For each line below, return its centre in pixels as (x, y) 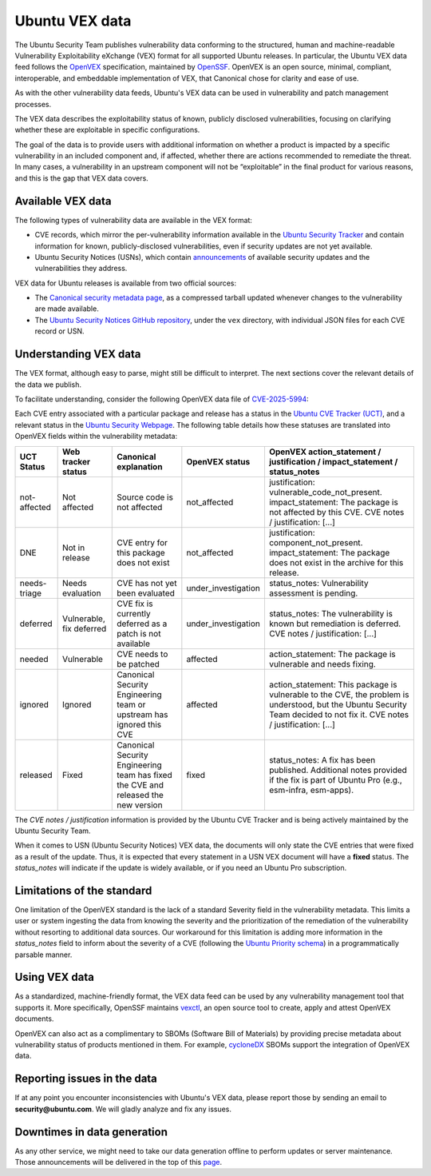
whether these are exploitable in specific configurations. (107, 130)
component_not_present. (316, 542)
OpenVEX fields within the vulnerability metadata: (96, 437)
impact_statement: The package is (333, 502)
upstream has (142, 714)
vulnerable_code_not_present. (325, 492)
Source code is (145, 497)
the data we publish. (48, 385)
